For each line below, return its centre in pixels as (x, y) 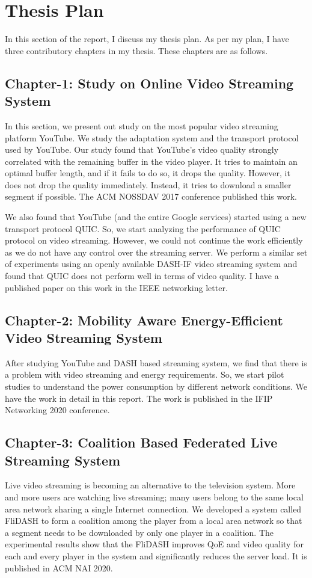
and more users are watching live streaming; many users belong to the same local (154, 497)
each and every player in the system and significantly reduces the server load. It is (156, 555)
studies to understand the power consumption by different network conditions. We (156, 386)
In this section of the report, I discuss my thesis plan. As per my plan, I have (147, 39)
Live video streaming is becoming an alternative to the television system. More (150, 485)
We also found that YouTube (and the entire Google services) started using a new (156, 217)
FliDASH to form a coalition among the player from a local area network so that (154, 521)
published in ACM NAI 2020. (59, 567)
